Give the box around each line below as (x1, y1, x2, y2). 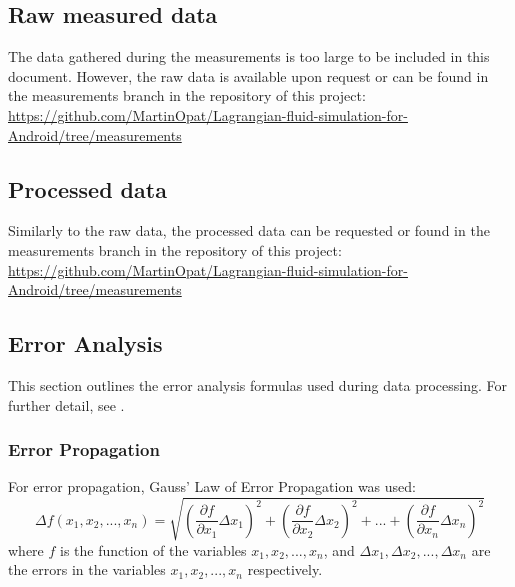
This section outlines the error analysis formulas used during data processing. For (8, 374, 507, 395)
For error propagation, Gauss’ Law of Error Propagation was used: (8, 476, 416, 497)
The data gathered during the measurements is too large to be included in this (8, 46, 490, 67)
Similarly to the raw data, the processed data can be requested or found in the (8, 220, 490, 241)
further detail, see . (8, 394, 125, 415)
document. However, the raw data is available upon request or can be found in (8, 65, 489, 86)
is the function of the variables (60, 539, 247, 560)
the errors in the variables (8, 559, 166, 580)
